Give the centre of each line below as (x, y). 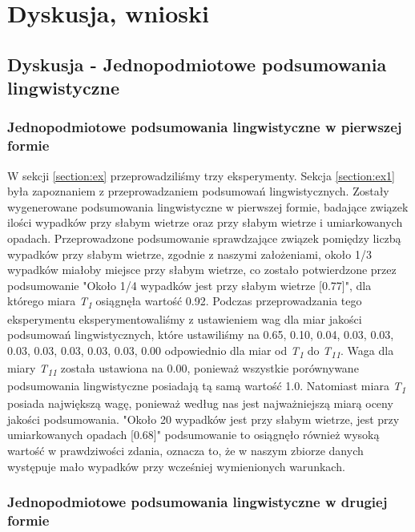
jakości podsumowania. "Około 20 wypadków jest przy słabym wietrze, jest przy (203, 419)
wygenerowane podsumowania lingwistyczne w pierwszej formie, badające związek (208, 206)
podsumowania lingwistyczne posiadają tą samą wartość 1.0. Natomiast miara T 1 (207, 387)
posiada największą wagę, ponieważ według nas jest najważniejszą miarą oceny (200, 403)
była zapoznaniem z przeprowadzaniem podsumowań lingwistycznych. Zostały (198, 191)
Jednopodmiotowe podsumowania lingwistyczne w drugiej (197, 502)
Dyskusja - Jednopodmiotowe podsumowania (197, 64)
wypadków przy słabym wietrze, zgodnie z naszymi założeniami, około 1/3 (189, 254)
